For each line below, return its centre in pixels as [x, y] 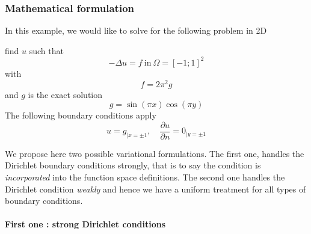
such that [46, 50]
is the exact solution [65, 94]
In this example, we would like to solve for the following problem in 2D [136, 30]
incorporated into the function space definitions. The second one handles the [145, 177]
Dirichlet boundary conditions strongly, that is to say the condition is [133, 165]
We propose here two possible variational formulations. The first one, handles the [155, 153]
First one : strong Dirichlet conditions [85, 224]
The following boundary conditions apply [81, 115]
